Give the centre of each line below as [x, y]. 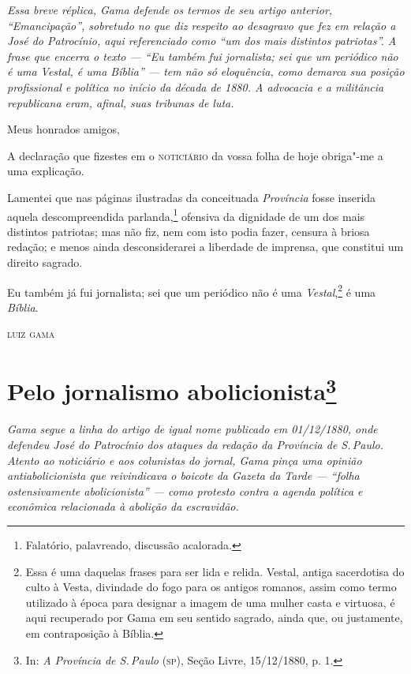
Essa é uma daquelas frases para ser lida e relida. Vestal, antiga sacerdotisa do [215, 571]
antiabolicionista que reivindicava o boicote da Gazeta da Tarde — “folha [183, 476]
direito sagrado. [45, 262]
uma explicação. [46, 171]
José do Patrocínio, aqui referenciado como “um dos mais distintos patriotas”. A [202, 41]
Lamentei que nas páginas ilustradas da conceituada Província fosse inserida [192, 197]
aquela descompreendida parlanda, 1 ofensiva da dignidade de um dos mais [186, 215]
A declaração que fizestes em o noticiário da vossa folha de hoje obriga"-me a [195, 155]
